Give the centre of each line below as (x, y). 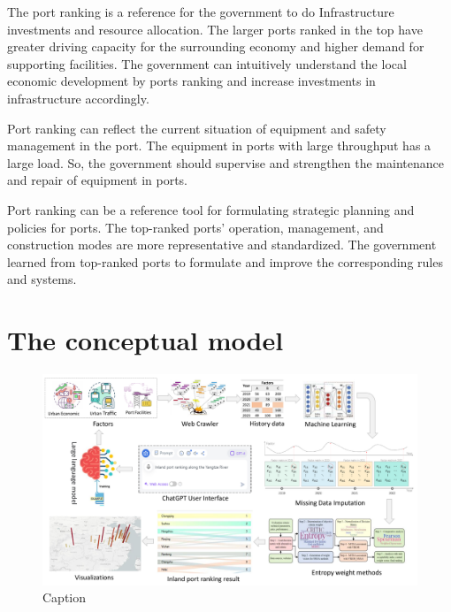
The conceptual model (145, 340)
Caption (65, 597)
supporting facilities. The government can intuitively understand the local (207, 63)
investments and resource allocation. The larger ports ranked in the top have (215, 29)
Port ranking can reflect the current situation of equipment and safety (197, 128)
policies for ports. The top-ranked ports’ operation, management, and (195, 227)
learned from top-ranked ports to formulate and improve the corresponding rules (225, 261)
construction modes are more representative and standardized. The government (222, 245)
